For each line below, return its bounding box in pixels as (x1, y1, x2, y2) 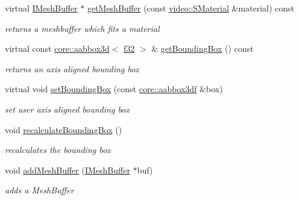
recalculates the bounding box (5, 143, 111, 156)
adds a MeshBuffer (5, 184, 74, 196)
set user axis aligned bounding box (5, 102, 130, 115)
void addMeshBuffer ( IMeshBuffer (5, 163, 130, 176)
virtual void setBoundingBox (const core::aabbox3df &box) (5, 83, 223, 95)
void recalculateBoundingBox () (5, 123, 122, 136)
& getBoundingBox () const (151, 42, 254, 55)
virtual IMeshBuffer (5, 2, 78, 14)
